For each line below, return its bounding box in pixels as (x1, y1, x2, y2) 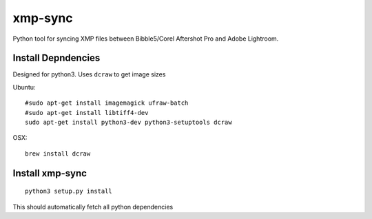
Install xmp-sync (12, 167, 87, 179)
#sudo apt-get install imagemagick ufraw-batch (25, 99, 189, 107)
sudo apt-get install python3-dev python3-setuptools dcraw (25, 118, 232, 127)
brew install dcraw (25, 149, 91, 158)
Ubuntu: (12, 83, 36, 91)
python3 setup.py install (25, 187, 113, 196)
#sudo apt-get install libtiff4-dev (25, 109, 149, 116)
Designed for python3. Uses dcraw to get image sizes (12, 70, 166, 79)
